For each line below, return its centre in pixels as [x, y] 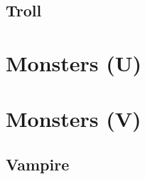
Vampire [38, 164]
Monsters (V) [74, 119]
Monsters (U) [74, 62]
